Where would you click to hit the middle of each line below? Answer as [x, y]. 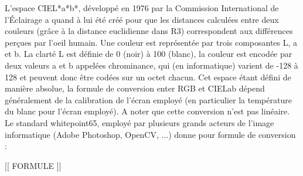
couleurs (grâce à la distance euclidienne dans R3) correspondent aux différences [149, 31]
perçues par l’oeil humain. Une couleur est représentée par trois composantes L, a [151, 42]
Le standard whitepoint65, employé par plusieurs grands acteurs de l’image [139, 122]
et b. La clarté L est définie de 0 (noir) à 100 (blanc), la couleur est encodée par [149, 54]
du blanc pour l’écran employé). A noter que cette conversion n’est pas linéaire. [147, 111]
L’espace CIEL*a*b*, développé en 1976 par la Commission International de [142, 8]
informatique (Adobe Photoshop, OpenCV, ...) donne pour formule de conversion [150, 134]
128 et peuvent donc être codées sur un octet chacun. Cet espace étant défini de [148, 77]
